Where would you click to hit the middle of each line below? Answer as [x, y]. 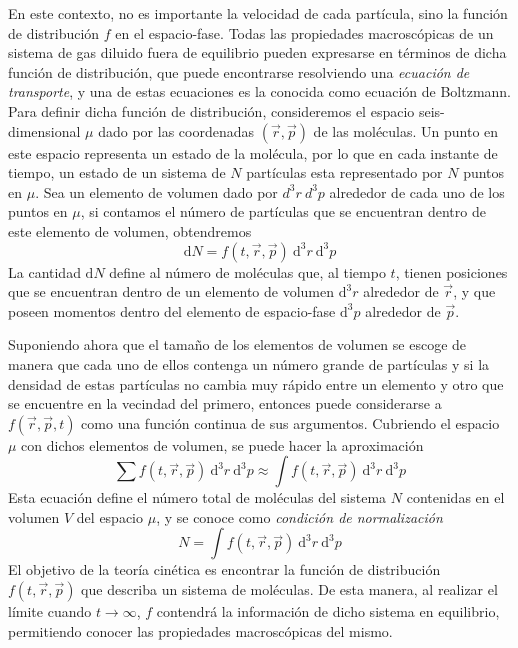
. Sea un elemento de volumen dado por [156, 191]
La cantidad [44, 271]
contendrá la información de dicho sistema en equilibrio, [328, 611]
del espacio [110, 516]
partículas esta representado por [344, 172]
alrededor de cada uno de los [417, 191]
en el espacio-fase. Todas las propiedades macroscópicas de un [304, 32]
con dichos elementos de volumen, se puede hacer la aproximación [222, 444]
